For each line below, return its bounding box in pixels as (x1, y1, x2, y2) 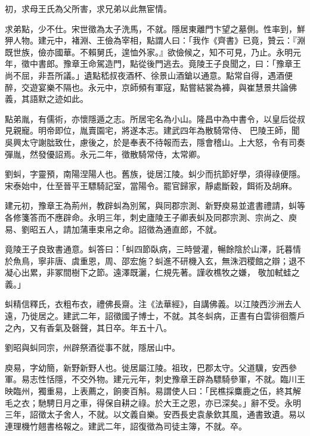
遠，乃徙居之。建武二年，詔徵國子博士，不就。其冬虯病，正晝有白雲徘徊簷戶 (5, 310, 305, 322)
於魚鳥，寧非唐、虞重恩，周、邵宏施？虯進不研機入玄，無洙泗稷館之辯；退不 (5, 254, 305, 267)
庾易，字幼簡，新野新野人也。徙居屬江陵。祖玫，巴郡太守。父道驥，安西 (5, 361, 289, 373)
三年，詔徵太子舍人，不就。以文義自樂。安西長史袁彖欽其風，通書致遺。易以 (5, 408, 305, 420)
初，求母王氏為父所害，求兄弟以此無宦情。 (5, 2, 172, 14)
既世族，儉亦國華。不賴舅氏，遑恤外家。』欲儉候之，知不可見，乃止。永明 (5, 45, 293, 58)
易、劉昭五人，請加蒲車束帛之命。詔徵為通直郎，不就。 (5, 222, 222, 235)
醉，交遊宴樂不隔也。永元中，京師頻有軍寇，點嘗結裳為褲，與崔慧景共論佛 (5, 81, 297, 93)
